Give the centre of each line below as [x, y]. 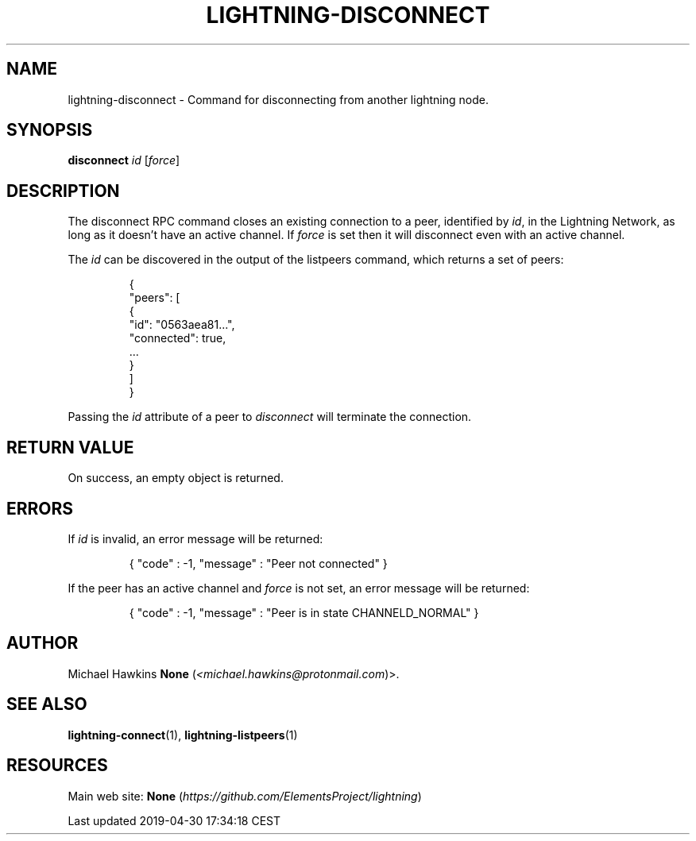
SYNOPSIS [50, 130]
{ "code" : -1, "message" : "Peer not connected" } [258, 563]
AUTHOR [43, 643]
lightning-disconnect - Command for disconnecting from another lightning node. [278, 99]
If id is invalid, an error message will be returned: [195, 538]
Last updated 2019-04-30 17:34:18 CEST [174, 820]
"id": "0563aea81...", [182, 325]
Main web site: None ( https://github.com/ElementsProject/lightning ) [245, 796]
